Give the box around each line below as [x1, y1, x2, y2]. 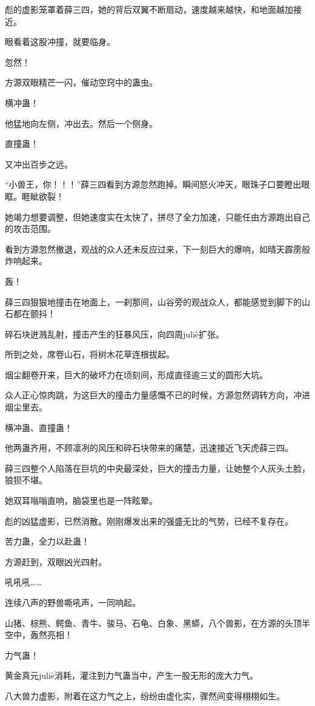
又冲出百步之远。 [5, 157, 73, 170]
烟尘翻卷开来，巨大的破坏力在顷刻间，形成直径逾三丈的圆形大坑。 [5, 368, 268, 381]
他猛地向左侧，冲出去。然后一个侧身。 [5, 117, 157, 129]
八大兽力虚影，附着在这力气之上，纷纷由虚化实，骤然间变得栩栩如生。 [5, 689, 285, 702]
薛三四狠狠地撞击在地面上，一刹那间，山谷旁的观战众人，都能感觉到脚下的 [5, 295, 302, 308]
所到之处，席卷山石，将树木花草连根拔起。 [5, 348, 174, 361]
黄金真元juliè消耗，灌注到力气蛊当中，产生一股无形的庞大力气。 [5, 669, 259, 682]
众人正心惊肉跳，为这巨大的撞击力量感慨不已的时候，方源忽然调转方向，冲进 [5, 389, 310, 401]
